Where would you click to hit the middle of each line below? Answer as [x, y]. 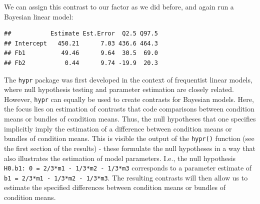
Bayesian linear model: [39, 16]
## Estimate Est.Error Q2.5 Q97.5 [81, 34]
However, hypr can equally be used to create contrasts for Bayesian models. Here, [129, 99]
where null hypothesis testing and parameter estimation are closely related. [119, 89]
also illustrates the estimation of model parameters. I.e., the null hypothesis [120, 158]
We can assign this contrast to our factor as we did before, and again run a [119, 6]
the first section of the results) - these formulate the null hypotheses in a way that [130, 148]
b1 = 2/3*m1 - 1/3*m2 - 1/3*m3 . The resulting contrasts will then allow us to [126, 177]
